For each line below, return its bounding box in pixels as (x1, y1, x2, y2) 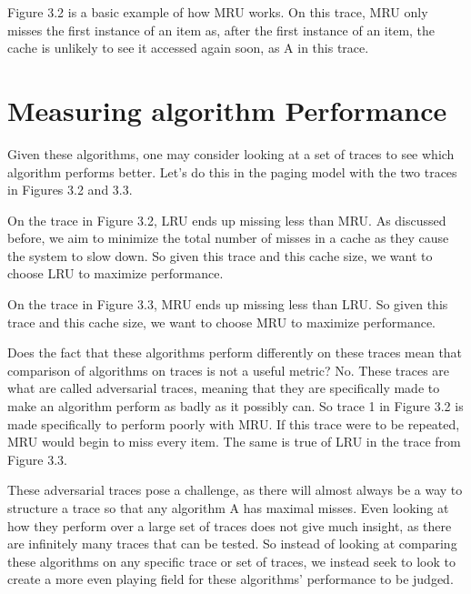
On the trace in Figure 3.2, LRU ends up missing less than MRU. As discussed (7, 210, 446, 229)
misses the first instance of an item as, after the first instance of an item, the (7, 20, 436, 39)
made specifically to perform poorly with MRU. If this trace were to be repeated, (7, 414, 460, 433)
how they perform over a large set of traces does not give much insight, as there (7, 516, 452, 535)
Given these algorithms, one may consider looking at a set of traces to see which (7, 144, 455, 163)
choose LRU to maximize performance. (7, 264, 224, 283)
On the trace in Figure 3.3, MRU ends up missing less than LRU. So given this (7, 295, 448, 314)
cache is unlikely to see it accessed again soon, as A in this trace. (7, 38, 369, 57)
